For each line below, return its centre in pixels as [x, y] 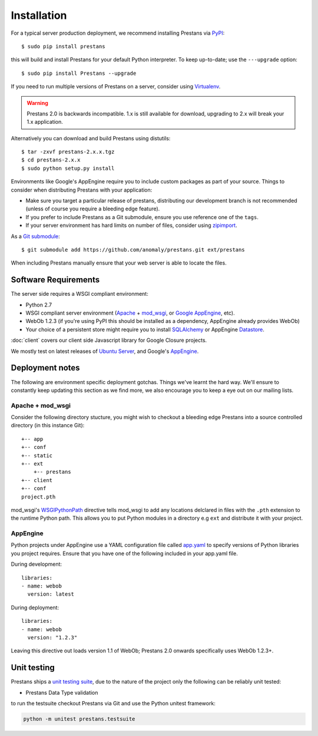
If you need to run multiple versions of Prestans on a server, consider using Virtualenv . [116, 87]
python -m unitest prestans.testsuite [79, 719]
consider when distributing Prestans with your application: [82, 190]
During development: [36, 564]
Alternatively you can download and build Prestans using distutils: [91, 138]
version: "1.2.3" [52, 637]
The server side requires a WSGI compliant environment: [79, 294]
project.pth [39, 497]
